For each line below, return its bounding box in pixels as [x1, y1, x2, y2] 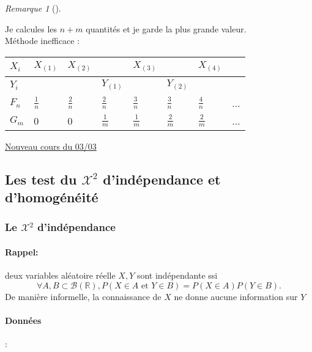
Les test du [5, 169, 77, 188]
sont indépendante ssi [136, 269, 218, 282]
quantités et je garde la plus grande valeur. [86, 22, 247, 35]
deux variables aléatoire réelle [5, 269, 116, 282]
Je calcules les [5, 22, 58, 35]
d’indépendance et [103, 169, 221, 188]
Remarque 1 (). [5, 2, 61, 14]
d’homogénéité [5, 188, 98, 207]
